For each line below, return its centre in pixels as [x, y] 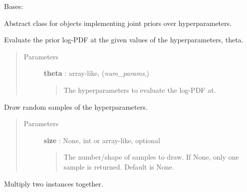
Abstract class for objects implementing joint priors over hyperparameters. [118, 23]
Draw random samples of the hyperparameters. [76, 106]
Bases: [14, 6]
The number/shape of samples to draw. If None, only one [151, 157]
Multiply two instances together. [54, 183]
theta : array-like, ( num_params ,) [97, 73]
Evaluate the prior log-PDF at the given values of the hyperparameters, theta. [124, 40]
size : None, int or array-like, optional [102, 140]
